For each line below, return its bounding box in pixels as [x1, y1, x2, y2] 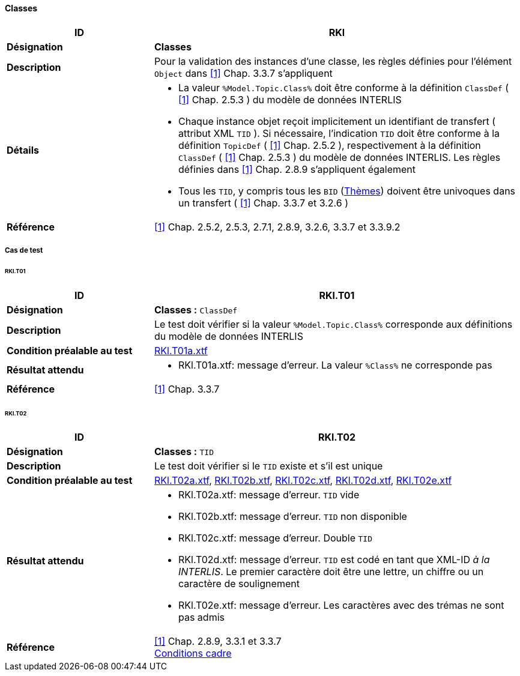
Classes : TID [154, 445, 214, 458]
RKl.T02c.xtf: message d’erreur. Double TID [178, 532, 372, 545]
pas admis [178, 611, 225, 624]
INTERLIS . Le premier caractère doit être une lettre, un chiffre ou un [178, 566, 484, 578]
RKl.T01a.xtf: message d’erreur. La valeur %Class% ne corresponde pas [178, 358, 492, 371]
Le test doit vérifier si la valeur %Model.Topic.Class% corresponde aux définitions [154, 318, 513, 330]
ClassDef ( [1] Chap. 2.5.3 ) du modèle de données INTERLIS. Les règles [178, 151, 501, 163]
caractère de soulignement [178, 578, 300, 590]
